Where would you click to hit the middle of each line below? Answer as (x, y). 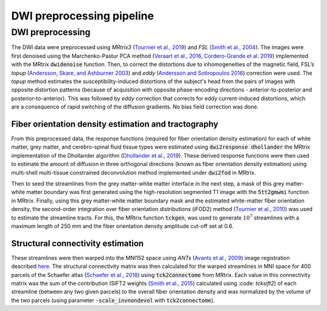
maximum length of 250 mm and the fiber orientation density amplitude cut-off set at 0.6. (122, 226)
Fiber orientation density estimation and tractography (115, 124)
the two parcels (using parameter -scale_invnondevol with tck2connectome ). (113, 300)
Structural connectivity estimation (78, 243)
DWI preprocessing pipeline (83, 16)
